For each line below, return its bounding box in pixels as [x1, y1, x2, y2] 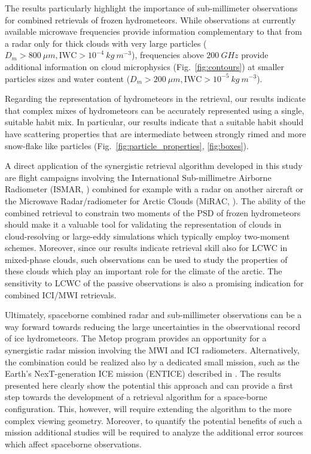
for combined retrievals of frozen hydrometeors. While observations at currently [5, 13, 296, 26]
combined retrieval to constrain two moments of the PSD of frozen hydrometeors [5, 206, 301, 219]
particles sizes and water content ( [5, 72, 130, 84]
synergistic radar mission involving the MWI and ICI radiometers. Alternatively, [5, 344, 300, 356]
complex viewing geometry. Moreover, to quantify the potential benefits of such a [5, 414, 302, 426]
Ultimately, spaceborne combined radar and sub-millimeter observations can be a [5, 308, 302, 321]
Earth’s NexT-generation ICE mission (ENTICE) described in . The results [5, 367, 281, 380]
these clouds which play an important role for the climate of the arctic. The [5, 265, 282, 277]
